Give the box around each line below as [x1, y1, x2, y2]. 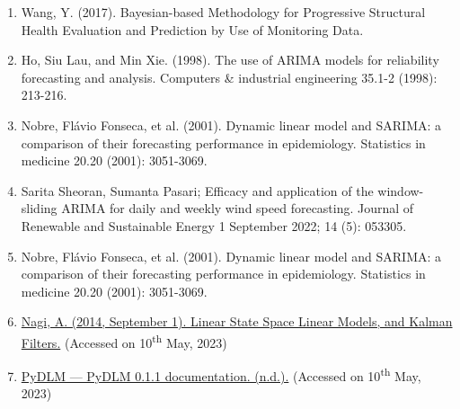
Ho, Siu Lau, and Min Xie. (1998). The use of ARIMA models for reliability [21, 50, 439, 69]
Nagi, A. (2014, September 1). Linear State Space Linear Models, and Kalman [21, 312, 453, 331]
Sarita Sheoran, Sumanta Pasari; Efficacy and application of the [21, 181, 374, 200]
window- [377, 181, 424, 200]
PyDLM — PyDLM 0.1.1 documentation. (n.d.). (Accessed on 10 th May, [21, 364, 421, 385]
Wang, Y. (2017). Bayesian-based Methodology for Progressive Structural [21, 3, 426, 21]
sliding [21, 199, 57, 218]
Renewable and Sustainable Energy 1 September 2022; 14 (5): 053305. [21, 216, 407, 235]
